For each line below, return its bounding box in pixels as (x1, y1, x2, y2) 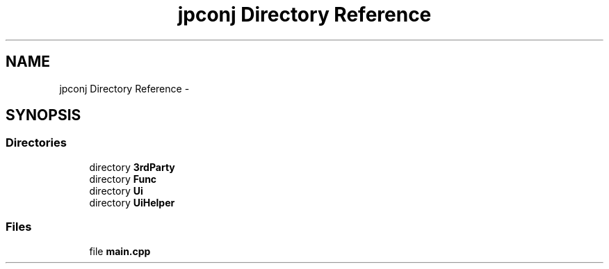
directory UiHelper (89, 196, 175, 209)
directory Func (89, 172, 157, 185)
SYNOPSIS (6, 106, 81, 124)
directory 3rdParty (89, 161, 175, 173)
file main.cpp (89, 245, 151, 257)
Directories (6, 136, 67, 150)
